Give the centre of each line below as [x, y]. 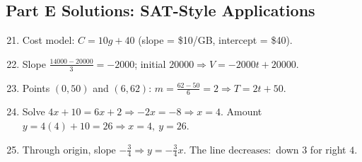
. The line [204, 149]
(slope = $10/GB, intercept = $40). [215, 40]
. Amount [241, 111]
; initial [150, 63]
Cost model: [48, 40]
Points [36, 87]
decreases [249, 150]
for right [328, 149]
